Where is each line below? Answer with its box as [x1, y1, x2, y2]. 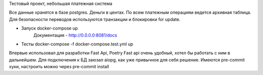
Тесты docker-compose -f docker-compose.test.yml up [21, 41, 133, 47]
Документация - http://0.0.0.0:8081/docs [33, 32, 117, 38]
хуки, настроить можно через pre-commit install [9, 64, 109, 70]
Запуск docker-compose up [21, 25, 78, 31]
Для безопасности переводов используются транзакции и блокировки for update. [9, 16, 181, 22]
